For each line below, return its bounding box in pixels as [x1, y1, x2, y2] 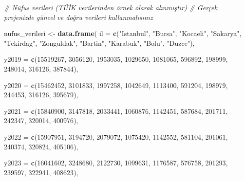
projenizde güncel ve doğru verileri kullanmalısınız [4, 12, 153, 22]
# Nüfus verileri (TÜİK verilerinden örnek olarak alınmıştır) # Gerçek [4, 2, 217, 12]
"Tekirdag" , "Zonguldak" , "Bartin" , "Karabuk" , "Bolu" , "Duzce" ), [4, 37, 195, 48]
